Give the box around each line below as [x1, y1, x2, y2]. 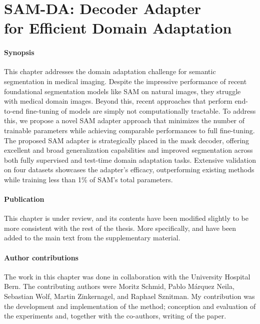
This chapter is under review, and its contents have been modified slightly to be [4, 213, 248, 223]
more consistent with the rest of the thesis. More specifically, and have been [4, 222, 236, 233]
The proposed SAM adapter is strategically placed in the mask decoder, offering [4, 135, 249, 145]
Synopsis [4, 47, 34, 58]
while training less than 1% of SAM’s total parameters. [4, 174, 173, 184]
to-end [4, 105, 23, 116]
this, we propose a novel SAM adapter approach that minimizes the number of [4, 115, 245, 126]
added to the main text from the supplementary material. [4, 232, 180, 243]
